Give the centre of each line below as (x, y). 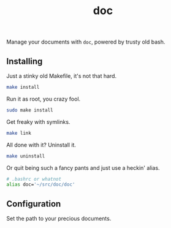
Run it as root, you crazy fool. (44, 99)
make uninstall (26, 156)
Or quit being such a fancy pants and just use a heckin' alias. (83, 168)
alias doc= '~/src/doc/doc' (41, 184)
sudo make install (30, 110)
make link (19, 133)
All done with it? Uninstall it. (41, 145)
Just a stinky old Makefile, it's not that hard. (62, 76)
